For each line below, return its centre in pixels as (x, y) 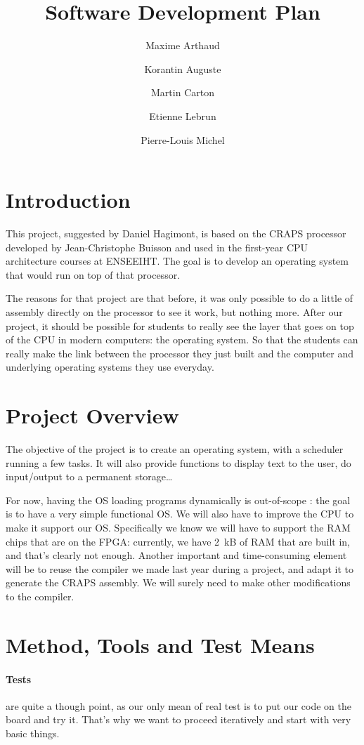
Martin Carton (183, 92)
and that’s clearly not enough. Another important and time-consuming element (176, 555)
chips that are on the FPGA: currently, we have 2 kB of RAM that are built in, (178, 541)
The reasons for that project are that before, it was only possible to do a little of (180, 298)
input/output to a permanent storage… (89, 476)
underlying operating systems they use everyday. (110, 367)
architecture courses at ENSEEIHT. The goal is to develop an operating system (177, 261)
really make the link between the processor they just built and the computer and (180, 353)
